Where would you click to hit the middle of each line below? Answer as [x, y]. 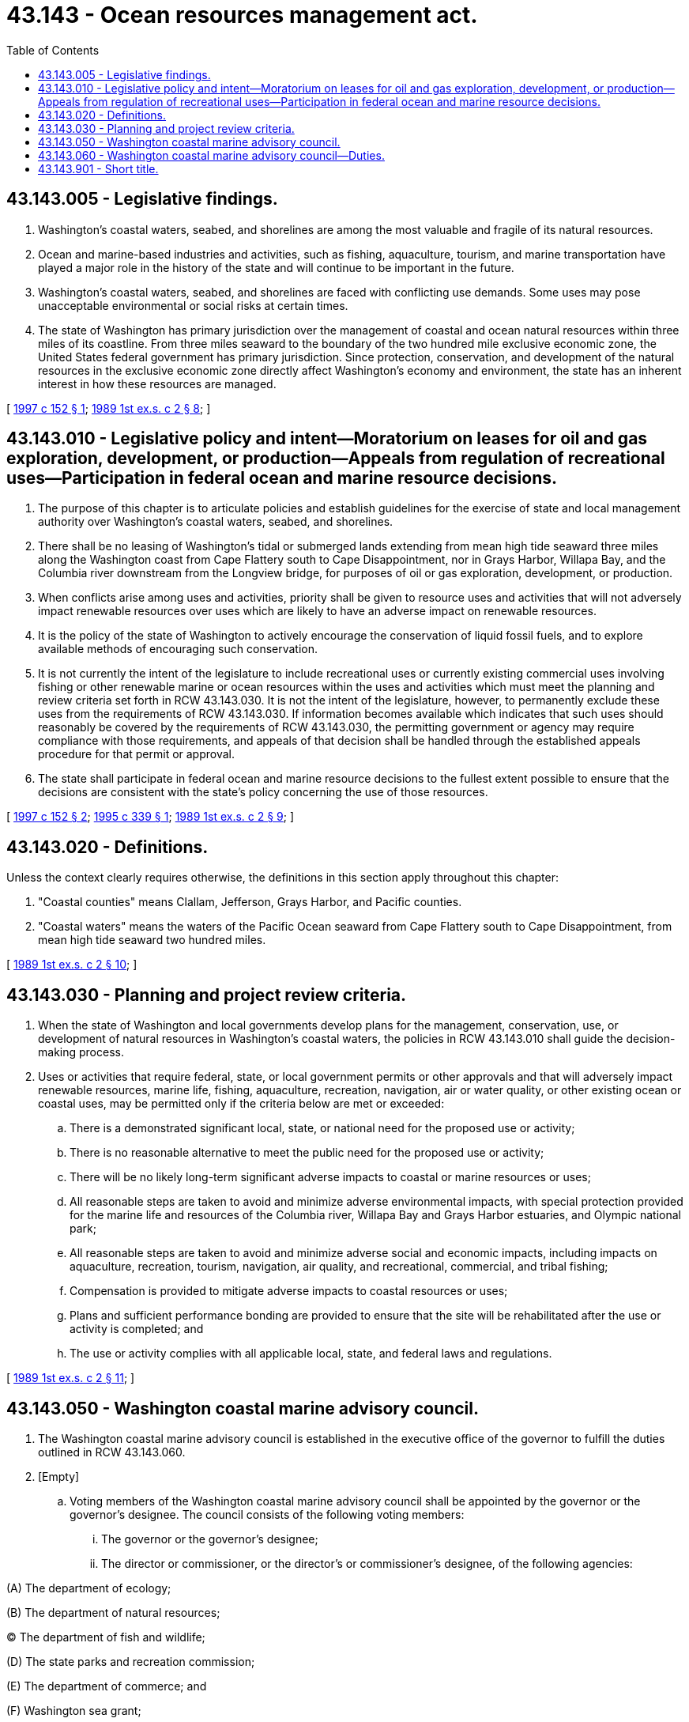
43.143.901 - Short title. [98, 168]
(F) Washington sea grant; [74, 1710]
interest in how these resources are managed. [157, 383]
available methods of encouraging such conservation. [178, 649]
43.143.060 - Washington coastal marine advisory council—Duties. [211, 155]
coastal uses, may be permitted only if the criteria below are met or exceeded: [241, 1104]
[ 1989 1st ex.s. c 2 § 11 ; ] [71, 1378]
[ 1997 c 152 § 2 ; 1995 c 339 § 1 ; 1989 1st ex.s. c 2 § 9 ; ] [151, 817]
